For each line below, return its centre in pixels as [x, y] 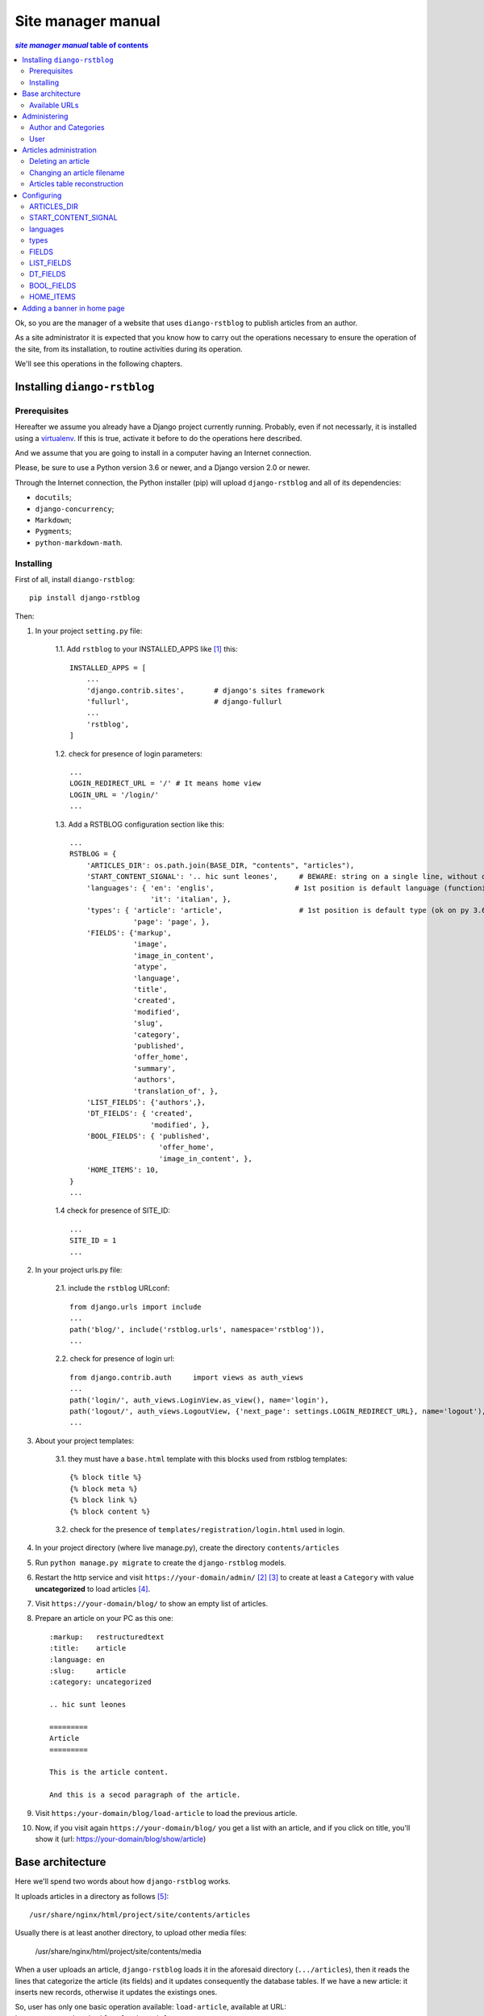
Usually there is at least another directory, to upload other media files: [131, 1933]
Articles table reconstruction [77, 184]
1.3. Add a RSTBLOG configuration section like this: [140, 824]
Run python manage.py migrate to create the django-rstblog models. [161, 1562]
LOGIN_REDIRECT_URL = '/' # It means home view [165, 783]
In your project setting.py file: [89, 631]
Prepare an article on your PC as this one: [104, 1618]
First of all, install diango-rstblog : [75, 579]
